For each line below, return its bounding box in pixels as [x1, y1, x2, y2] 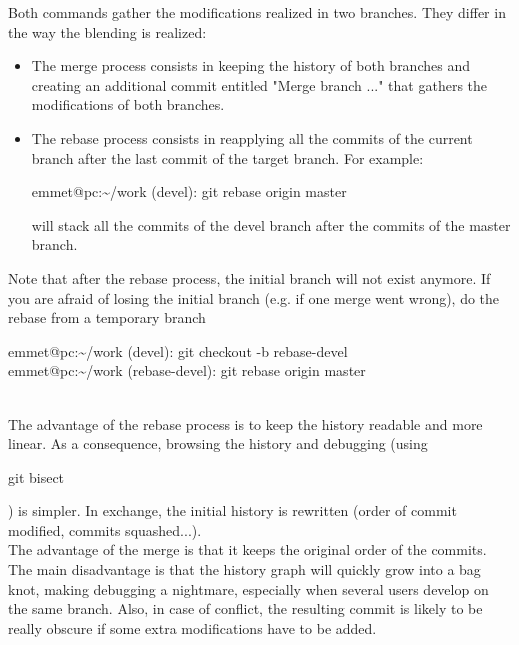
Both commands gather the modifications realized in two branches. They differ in [8, 2, 506, 22]
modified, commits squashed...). [8, 519, 202, 540]
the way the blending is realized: [8, 21, 207, 42]
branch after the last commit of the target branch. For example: [31, 147, 424, 168]
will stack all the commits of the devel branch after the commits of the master [31, 214, 511, 235]
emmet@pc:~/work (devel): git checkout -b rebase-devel [8, 340, 348, 361]
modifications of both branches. [31, 94, 225, 115]
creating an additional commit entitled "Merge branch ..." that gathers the [31, 74, 488, 95]
